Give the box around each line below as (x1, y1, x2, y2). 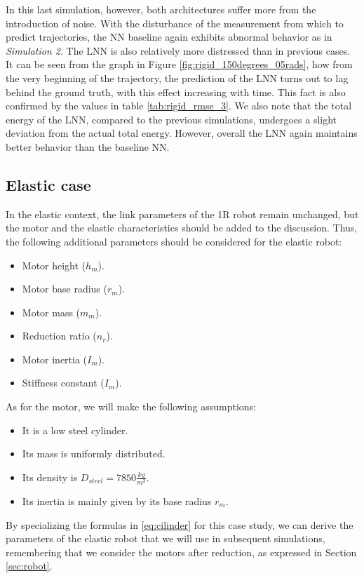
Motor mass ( (22, 304, 81, 319)
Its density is (22, 469, 78, 484)
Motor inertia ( (22, 351, 88, 366)
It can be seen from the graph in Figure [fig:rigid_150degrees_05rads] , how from (6, 57, 353, 72)
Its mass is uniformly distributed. (22, 446, 166, 461)
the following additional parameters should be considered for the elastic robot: (6, 234, 342, 248)
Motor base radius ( (22, 281, 107, 296)
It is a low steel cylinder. (22, 422, 128, 437)
